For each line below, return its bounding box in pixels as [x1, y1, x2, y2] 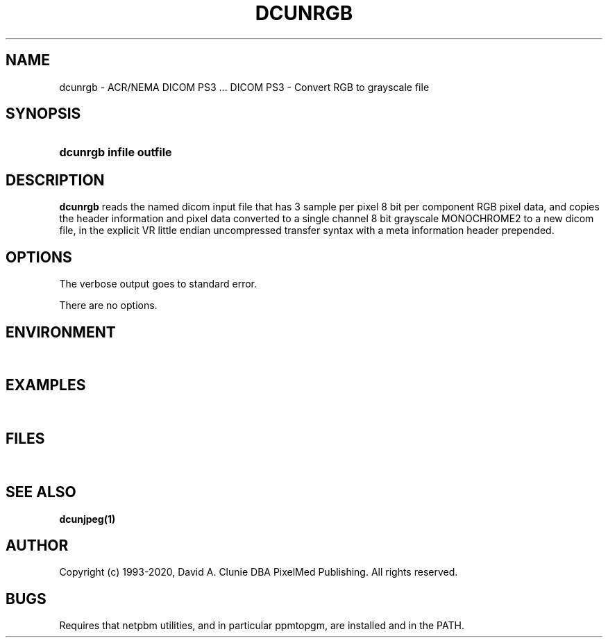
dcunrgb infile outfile [59, 145, 172, 160]
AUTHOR [6, 536, 69, 554]
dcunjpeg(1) [59, 512, 116, 525]
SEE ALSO [6, 483, 76, 501]
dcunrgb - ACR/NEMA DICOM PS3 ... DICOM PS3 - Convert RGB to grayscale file [59, 81, 430, 93]
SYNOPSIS [6, 105, 81, 123]
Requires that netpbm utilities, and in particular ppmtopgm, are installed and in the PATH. [59, 619, 464, 632]
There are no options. [59, 299, 158, 312]
